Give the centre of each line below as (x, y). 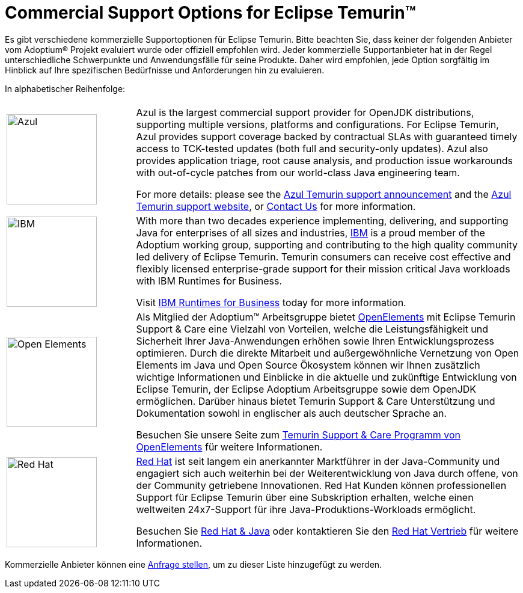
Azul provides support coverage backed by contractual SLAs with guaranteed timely (327, 136)
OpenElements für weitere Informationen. (229, 447)
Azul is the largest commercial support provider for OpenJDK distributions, (305, 112)
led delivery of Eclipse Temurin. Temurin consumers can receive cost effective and (323, 257)
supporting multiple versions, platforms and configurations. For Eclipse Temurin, (317, 124)
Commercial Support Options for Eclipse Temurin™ (210, 13)
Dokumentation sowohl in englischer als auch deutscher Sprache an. (292, 413)
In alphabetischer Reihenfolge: (65, 88)
